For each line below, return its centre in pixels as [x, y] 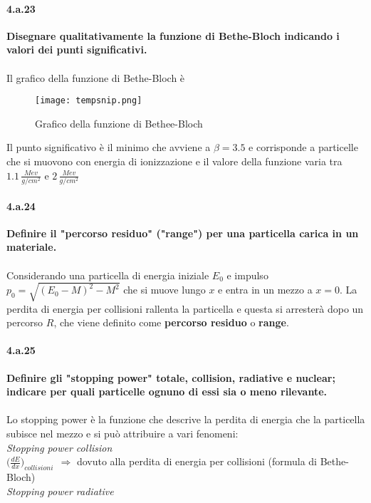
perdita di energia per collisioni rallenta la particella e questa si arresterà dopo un [185, 308]
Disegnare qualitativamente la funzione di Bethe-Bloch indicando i [173, 35]
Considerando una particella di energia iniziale [108, 275]
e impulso [247, 275]
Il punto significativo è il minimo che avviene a [109, 147]
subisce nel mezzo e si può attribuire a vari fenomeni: [122, 433]
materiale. [32, 247]
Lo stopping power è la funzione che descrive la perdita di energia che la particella [186, 419]
